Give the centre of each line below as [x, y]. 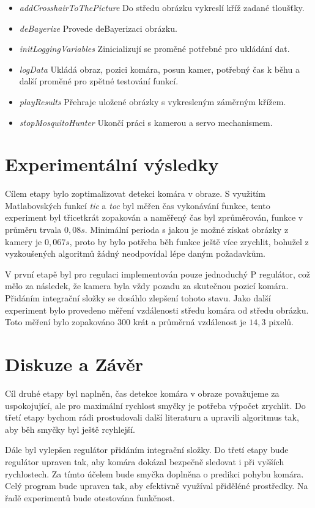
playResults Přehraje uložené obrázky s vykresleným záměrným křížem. [153, 101]
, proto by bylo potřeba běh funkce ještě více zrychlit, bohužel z [189, 241]
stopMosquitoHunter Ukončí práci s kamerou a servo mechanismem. [146, 122]
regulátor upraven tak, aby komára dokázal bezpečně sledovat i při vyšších [145, 461]
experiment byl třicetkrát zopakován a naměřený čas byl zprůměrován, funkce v [154, 217]
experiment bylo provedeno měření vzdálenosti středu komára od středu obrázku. [157, 310]
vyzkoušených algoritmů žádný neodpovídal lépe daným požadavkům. [135, 253]
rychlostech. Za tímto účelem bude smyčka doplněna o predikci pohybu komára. [154, 473]
